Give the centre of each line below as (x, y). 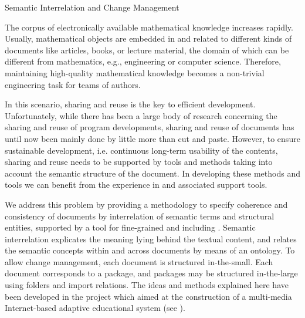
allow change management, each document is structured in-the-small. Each (139, 261)
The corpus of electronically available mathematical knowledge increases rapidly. (149, 27)
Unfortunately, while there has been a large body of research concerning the (141, 115)
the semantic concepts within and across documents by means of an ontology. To (150, 250)
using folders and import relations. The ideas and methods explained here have (147, 285)
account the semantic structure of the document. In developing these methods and (152, 173)
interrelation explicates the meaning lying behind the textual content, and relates (151, 239)
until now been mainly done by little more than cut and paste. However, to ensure (152, 138)
